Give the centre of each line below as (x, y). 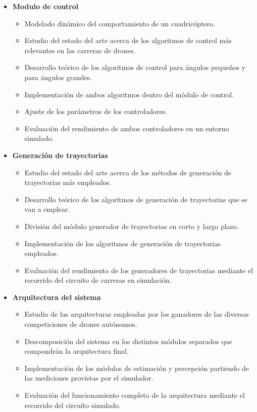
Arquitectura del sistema (57, 297)
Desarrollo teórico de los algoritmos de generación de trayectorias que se (136, 199)
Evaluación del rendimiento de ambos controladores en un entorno (127, 128)
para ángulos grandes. (58, 77)
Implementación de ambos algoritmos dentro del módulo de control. (129, 94)
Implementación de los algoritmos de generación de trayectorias (122, 243)
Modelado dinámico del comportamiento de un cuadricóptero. (120, 23)
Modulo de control (45, 6)
